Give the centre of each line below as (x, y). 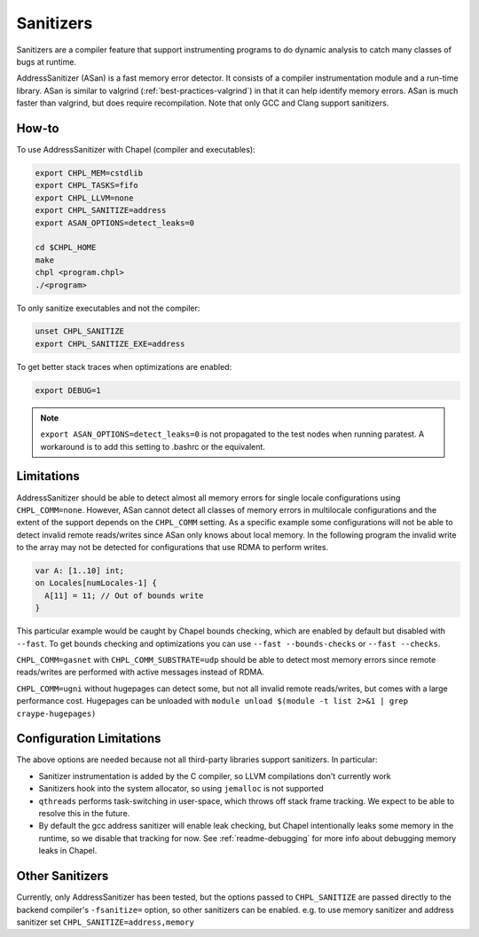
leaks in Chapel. (68, 851)
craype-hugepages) (56, 713)
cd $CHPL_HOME (66, 248)
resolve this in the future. (84, 814)
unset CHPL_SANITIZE (79, 331)
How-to (38, 128)
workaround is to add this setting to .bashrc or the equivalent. (153, 446)
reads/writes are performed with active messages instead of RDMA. (141, 672)
